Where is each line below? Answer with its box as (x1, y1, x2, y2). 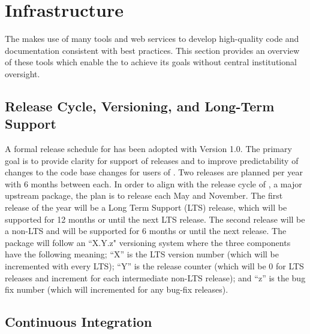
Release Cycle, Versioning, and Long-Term (5, 96, 275, 115)
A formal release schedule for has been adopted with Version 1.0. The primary (5, 142, 292, 155)
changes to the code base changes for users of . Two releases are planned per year (5, 166, 303, 178)
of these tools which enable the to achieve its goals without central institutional (5, 56, 297, 68)
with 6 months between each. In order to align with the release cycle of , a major (5, 177, 302, 190)
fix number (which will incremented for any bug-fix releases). (5, 283, 228, 296)
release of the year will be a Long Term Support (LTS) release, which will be (5, 201, 287, 214)
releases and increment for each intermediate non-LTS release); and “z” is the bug (5, 271, 306, 284)
